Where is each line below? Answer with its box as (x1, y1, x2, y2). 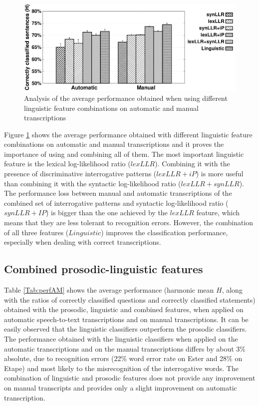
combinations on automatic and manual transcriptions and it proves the (4, 139, 224, 149)
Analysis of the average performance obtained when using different (24, 92, 228, 103)
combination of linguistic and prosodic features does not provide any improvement (4, 373, 256, 383)
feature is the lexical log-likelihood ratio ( (4, 158, 131, 169)
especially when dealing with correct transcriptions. (4, 237, 161, 247)
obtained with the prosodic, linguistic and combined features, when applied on (4, 304, 244, 315)
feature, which (196, 207, 240, 218)
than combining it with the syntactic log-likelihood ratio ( (4, 178, 181, 188)
